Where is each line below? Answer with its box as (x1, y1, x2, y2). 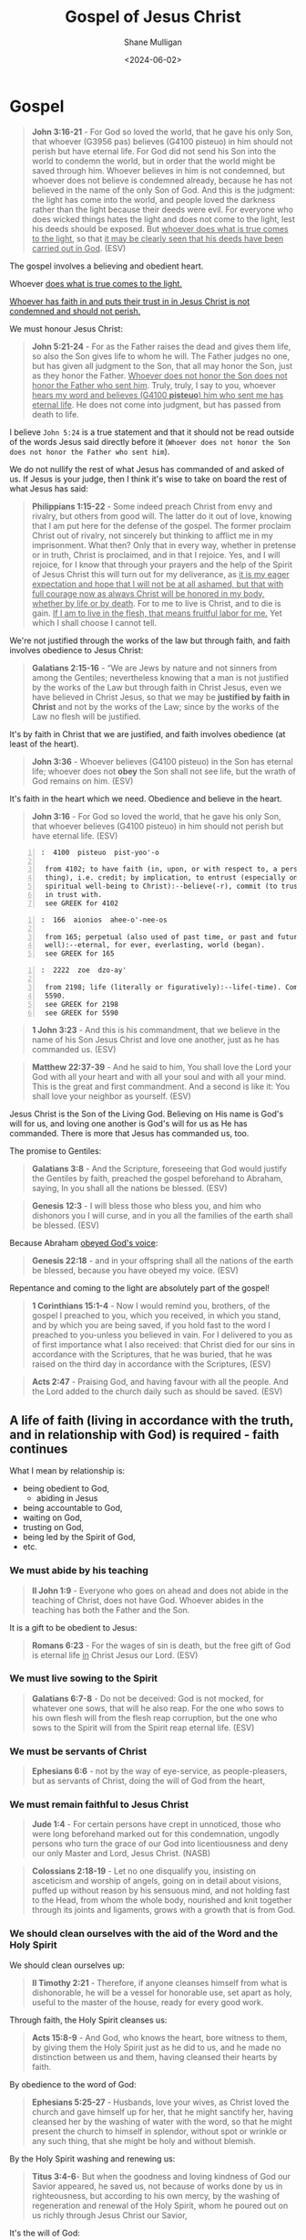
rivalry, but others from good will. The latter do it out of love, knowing (31, 510, 292, 522)
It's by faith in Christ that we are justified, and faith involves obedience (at (9, 728, 286, 739)
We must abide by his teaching (9, 1564, 148, 1577)
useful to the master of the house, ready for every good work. (31, 1996, 264, 2007)
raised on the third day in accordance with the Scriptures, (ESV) (31, 1358, 271, 1369)
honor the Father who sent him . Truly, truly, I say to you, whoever (31, 379, 276, 390)
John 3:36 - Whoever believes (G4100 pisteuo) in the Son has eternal (31, 755, 293, 766)
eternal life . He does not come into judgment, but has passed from (31, 399, 281, 410)
